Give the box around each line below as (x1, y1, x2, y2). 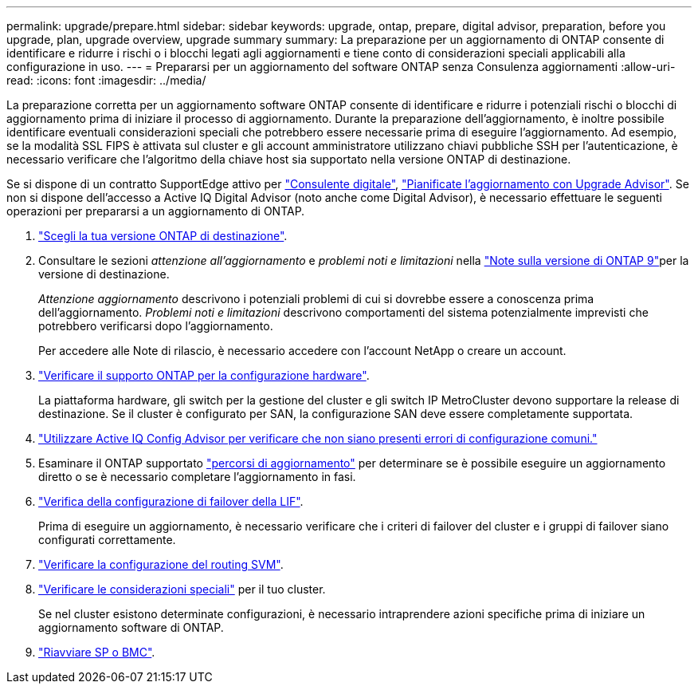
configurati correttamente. (38, 533, 176, 546)
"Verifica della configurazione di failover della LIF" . (38, 495, 304, 508)
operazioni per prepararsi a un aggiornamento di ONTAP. (6, 204, 305, 218)
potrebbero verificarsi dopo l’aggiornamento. (38, 319, 273, 333)
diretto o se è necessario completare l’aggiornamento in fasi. (38, 470, 356, 483)
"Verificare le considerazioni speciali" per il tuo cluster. (38, 582, 326, 596)
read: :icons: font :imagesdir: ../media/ (6, 73, 206, 87)
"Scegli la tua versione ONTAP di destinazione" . (38, 229, 288, 242)
